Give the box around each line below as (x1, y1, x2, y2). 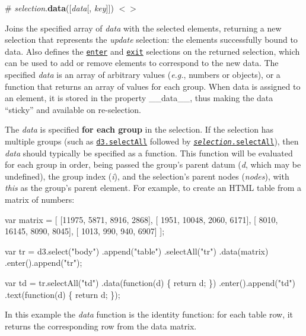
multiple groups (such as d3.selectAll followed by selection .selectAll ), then (5, 135, 299, 147)
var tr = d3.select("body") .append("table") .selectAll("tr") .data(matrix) (5, 244, 269, 257)
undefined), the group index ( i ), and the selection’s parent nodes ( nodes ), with (5, 169, 289, 182)
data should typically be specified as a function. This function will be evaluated (5, 146, 293, 159)
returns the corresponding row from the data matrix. (5, 319, 197, 332)
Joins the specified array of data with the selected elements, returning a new (5, 21, 282, 34)
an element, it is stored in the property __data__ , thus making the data (5, 92, 273, 104)
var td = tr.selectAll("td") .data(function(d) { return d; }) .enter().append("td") (5, 277, 295, 288)
